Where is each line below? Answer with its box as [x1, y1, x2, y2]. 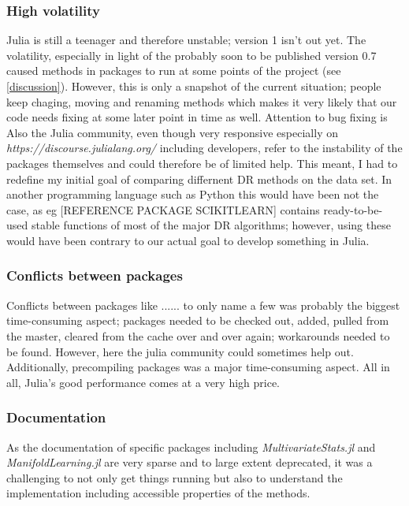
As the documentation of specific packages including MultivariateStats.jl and [6, 438, 376, 455]
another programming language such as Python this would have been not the [6, 186, 379, 203]
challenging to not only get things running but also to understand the [6, 469, 343, 486]
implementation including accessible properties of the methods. [6, 485, 310, 501]
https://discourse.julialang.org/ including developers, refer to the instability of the [6, 140, 403, 156]
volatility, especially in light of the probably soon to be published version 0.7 [6, 47, 377, 63]
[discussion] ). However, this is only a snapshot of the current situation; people [6, 78, 381, 94]
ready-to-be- [323, 201, 383, 218]
